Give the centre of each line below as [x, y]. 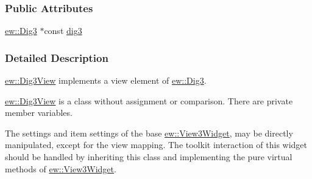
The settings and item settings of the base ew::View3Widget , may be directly [149, 133]
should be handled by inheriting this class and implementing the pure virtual [149, 157]
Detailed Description [57, 57]
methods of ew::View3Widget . [61, 168]
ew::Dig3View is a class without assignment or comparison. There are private [149, 100]
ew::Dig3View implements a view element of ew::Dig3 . [106, 80]
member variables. [39, 113]
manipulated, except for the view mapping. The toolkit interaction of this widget [156, 145]
